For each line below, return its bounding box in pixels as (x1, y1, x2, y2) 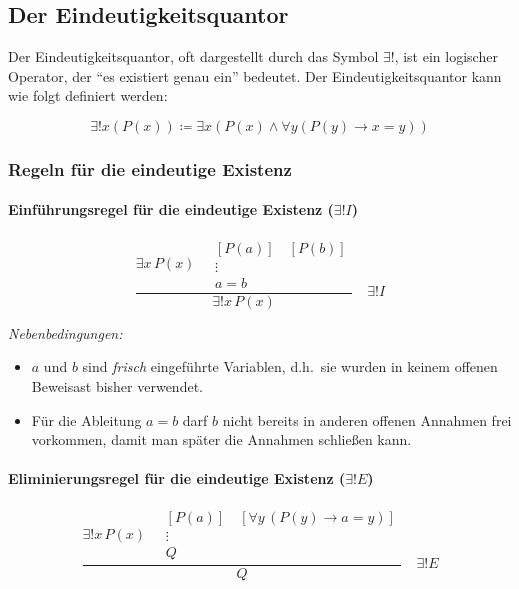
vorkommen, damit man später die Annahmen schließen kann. (31, 429, 412, 450)
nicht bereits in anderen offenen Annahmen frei (222, 409, 512, 430)
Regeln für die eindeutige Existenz (8, 156, 292, 181)
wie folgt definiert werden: (8, 85, 168, 106)
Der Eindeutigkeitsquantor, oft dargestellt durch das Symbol (8, 46, 379, 67)
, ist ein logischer (394, 46, 498, 67)
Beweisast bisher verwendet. (31, 375, 203, 396)
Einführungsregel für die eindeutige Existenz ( (8, 199, 334, 220)
